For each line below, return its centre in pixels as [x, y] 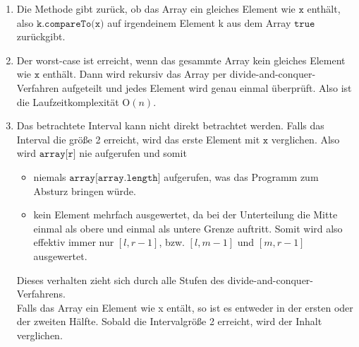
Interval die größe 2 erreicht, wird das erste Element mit [138, 139]
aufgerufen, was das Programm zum [241, 176]
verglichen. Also [305, 139]
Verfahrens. [41, 294]
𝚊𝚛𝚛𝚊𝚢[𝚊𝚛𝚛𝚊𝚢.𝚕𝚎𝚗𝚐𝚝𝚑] [115, 178]
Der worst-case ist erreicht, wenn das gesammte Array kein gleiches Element [181, 60]
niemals [50, 176]
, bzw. [172, 242]
